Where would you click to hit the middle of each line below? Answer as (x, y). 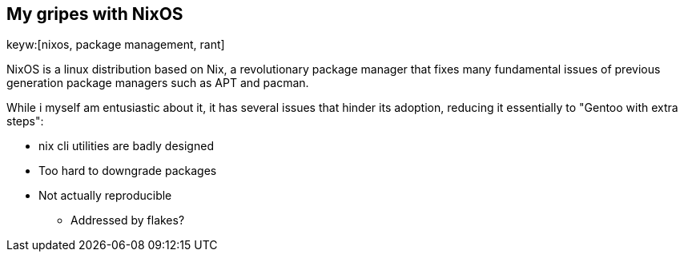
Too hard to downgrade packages (128, 171)
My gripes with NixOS (95, 14)
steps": (25, 121)
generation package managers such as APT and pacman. (158, 83)
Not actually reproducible (105, 196)
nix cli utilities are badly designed (126, 146)
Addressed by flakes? (128, 220)
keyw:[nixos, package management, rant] (116, 45)
